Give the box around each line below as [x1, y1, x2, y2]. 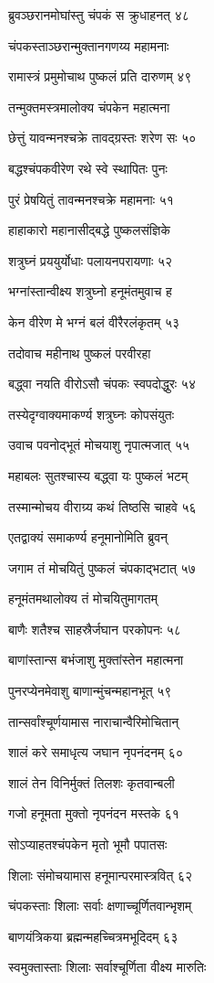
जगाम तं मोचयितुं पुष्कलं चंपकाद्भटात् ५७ [8, 558, 196, 577]
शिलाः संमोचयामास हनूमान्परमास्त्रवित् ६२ [8, 865, 193, 884]
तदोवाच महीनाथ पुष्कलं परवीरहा [8, 343, 151, 362]
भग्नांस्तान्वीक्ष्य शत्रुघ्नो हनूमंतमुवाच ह [8, 282, 172, 301]
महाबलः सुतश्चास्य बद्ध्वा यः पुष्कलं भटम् [8, 465, 189, 485]
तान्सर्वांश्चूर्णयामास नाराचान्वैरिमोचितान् [8, 711, 179, 731]
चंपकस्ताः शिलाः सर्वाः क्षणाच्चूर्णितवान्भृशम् [8, 896, 192, 915]
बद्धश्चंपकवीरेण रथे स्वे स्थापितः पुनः [8, 158, 168, 177]
